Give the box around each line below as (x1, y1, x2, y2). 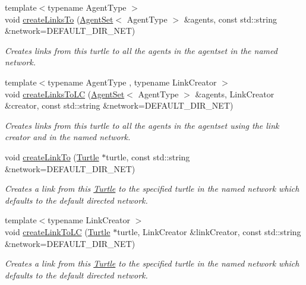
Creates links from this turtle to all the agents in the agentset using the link (5, 119, 279, 131)
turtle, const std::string (106, 150, 190, 163)
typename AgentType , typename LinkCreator (48, 75, 217, 88)
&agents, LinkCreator (195, 87, 275, 100)
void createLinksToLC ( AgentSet (5, 87, 125, 100)
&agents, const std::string (184, 12, 277, 25)
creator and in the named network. (5, 131, 131, 143)
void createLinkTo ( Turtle (5, 150, 99, 163)
